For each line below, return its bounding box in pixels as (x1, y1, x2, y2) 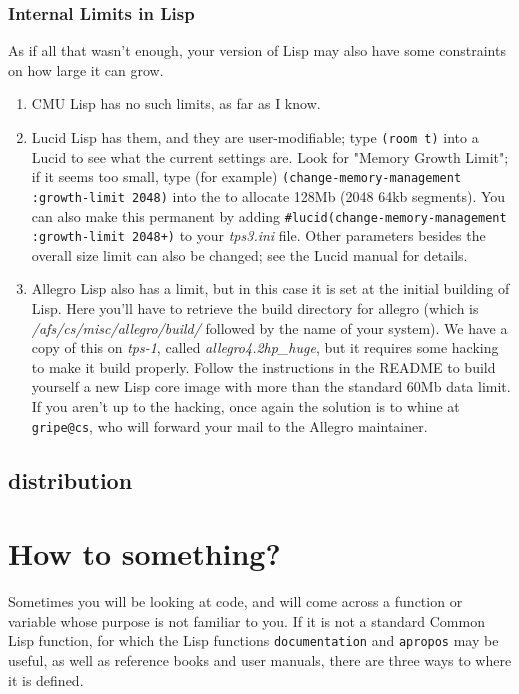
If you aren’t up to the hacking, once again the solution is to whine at (31, 396, 460, 417)
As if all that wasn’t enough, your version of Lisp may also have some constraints (8, 40, 506, 61)
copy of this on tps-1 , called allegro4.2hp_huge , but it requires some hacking (31, 337, 499, 358)
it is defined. (8, 669, 84, 690)
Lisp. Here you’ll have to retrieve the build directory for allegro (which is (31, 298, 479, 319)
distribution (8, 464, 133, 495)
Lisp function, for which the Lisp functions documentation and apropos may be (8, 630, 499, 651)
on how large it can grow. (8, 59, 164, 80)
